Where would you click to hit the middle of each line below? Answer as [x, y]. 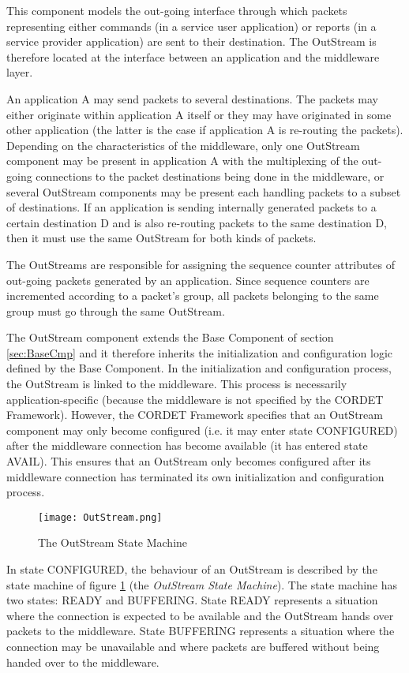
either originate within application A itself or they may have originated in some [199, 114]
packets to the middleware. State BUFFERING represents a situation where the [201, 631]
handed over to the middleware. [83, 662]
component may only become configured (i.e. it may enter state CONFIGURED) [202, 430]
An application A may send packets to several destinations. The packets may [193, 98]
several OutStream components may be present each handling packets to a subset [204, 191]
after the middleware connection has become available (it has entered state [187, 445]
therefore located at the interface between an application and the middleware [193, 56]
